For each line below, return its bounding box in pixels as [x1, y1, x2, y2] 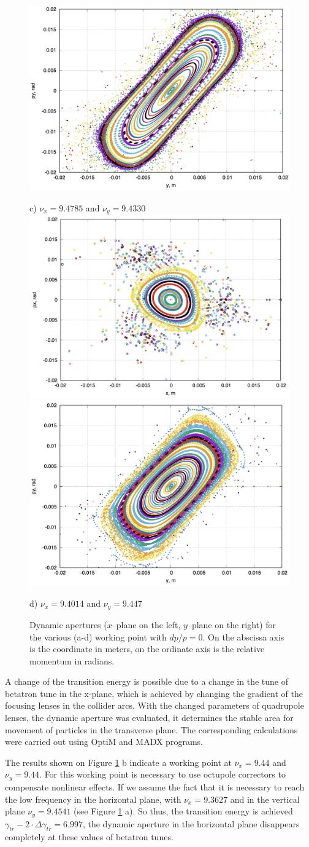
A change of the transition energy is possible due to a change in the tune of [5, 675, 288, 688]
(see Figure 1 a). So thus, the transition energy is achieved [74, 805, 293, 817]
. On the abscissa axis [202, 630, 284, 643]
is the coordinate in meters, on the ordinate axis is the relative [29, 642, 265, 655]
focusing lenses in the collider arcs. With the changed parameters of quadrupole [5, 699, 304, 712]
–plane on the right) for [187, 618, 276, 631]
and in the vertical [230, 792, 300, 805]
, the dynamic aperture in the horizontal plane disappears [82, 817, 300, 830]
